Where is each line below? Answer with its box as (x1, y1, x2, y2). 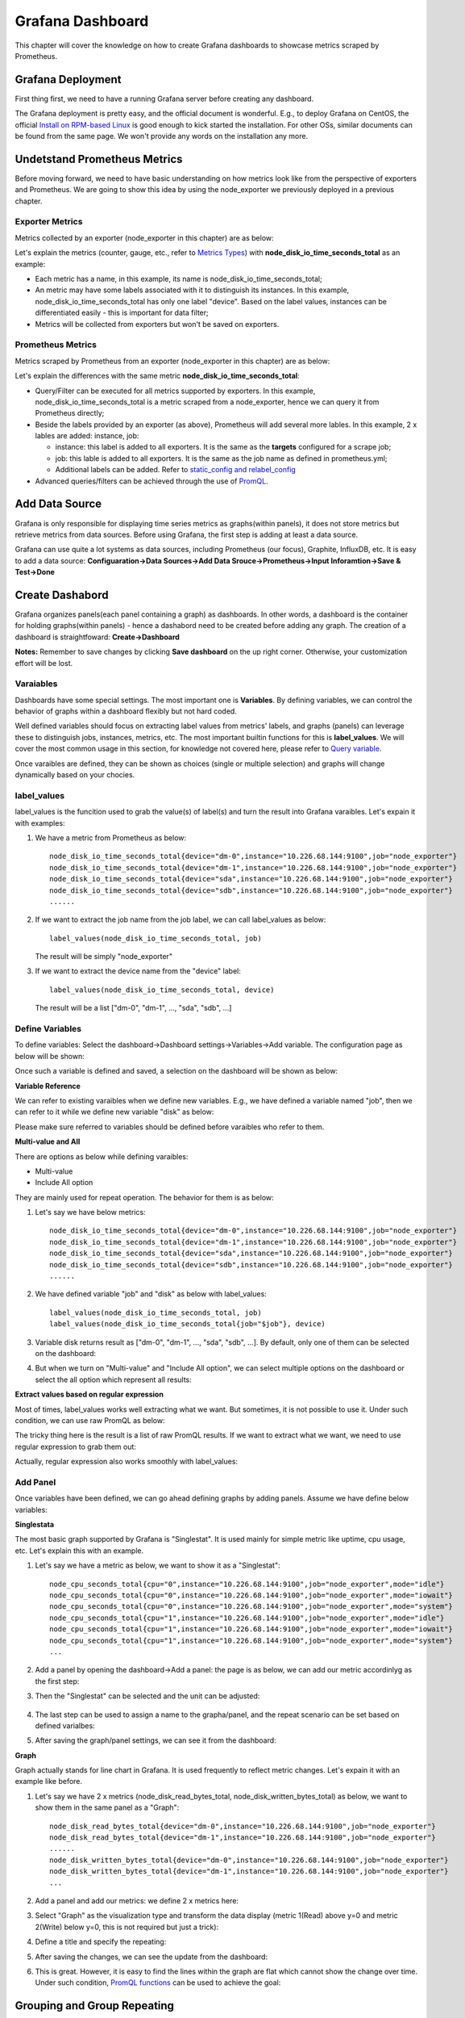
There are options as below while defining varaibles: (15, 1151, 189, 1162)
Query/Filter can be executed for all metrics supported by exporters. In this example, (35, 386, 316, 396)
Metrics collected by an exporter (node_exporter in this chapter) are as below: (15, 232, 274, 242)
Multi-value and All (15, 1137, 81, 1146)
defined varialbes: (35, 1720, 96, 1731)
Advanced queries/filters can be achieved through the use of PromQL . (35, 476, 269, 486)
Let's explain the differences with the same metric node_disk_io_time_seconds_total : (15, 371, 300, 381)
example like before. (15, 1777, 83, 1786)
